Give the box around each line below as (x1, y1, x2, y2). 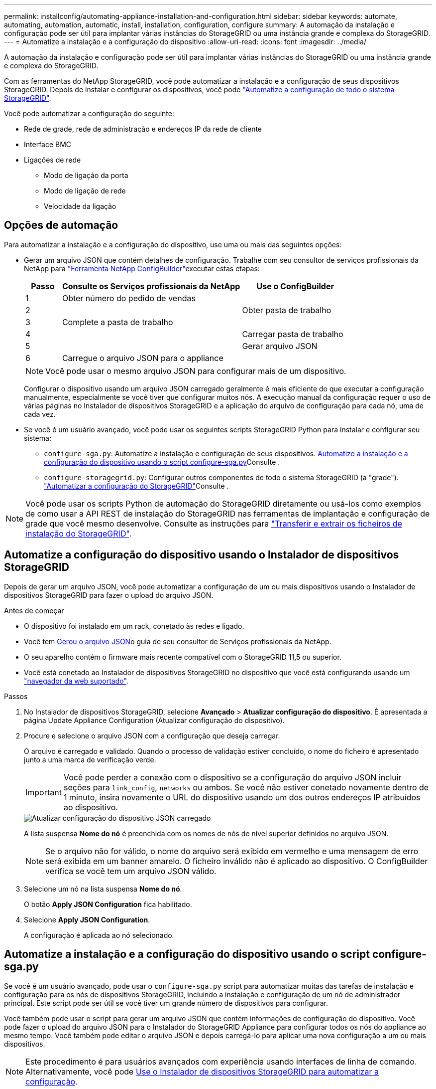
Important (25, 787, 62, 797)
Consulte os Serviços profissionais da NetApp (62, 281, 240, 291)
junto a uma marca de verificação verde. (24, 755, 156, 764)
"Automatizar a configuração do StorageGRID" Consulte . (44, 481, 229, 490)
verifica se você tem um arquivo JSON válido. (45, 866, 217, 876)
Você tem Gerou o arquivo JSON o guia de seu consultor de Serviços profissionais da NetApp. (24, 637, 331, 646)
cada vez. (24, 409, 56, 418)
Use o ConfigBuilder (256, 281, 334, 291)
